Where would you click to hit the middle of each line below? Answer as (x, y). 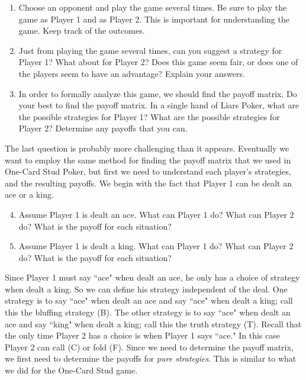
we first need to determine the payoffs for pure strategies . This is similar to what (151, 358)
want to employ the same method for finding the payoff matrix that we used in (148, 160)
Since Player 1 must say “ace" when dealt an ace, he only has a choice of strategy (152, 277)
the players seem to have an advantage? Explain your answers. (132, 73)
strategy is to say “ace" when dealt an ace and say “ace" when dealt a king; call (149, 300)
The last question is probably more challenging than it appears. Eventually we (147, 148)
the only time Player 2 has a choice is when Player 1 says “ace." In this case (142, 335)
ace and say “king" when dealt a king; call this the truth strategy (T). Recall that (153, 323)
